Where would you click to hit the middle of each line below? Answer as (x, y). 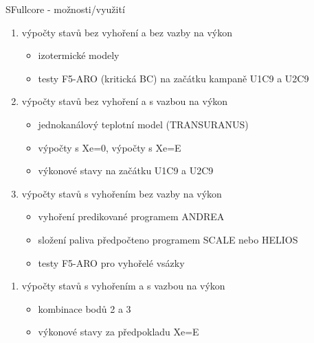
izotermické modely (79, 55)
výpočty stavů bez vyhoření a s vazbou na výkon (125, 101)
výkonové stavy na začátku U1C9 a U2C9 (126, 170)
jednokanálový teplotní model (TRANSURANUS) (143, 124)
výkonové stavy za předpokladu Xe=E (119, 332)
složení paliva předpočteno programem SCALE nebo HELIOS (168, 239)
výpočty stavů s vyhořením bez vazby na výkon (122, 193)
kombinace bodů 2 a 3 (85, 308)
